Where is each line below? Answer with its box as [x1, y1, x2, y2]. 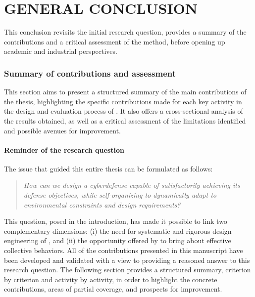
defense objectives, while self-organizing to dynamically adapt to [23, 190, 216, 200]
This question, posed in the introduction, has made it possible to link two [4, 216, 227, 226]
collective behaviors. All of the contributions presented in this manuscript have [4, 245, 243, 255]
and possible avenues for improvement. [4, 125, 121, 135]
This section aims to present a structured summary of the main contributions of [4, 86, 247, 97]
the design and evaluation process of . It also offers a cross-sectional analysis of [4, 106, 243, 116]
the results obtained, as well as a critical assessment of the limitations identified [4, 115, 246, 126]
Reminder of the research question [4, 144, 124, 155]
